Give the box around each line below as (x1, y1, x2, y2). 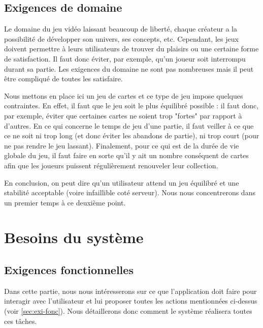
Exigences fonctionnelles (4, 262, 134, 278)
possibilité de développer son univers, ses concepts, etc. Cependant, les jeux (4, 33, 239, 44)
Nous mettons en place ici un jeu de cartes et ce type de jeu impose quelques (4, 90, 243, 101)
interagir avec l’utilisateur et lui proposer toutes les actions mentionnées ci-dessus (4, 295, 257, 306)
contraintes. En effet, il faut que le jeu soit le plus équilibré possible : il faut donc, (4, 100, 259, 111)
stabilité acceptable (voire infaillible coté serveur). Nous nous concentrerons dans (4, 187, 255, 198)
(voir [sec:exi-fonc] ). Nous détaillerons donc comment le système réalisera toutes (4, 306, 252, 316)
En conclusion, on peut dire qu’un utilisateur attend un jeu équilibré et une (4, 177, 239, 188)
